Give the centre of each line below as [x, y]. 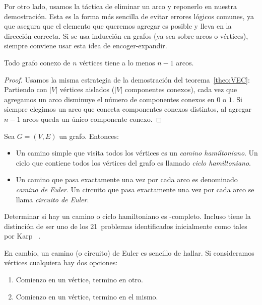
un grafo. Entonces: [89, 136]
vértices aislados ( [87, 89]
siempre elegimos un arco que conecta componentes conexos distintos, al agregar [128, 109]
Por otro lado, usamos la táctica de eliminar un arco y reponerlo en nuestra [120, 6]
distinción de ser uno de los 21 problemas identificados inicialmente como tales [126, 226]
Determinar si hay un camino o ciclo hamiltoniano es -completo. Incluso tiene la [127, 216]
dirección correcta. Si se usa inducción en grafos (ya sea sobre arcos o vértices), [126, 35]
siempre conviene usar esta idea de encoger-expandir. [86, 46]
